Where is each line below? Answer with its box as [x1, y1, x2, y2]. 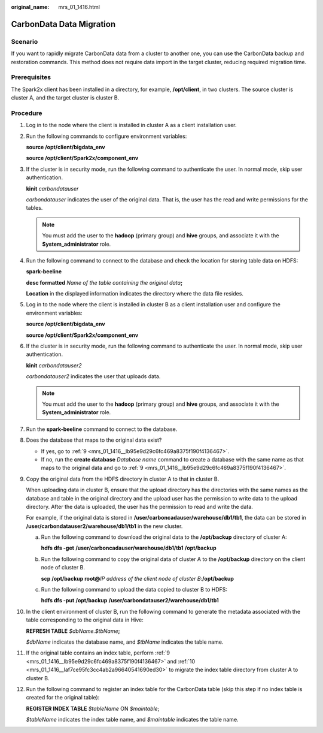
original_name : [11, 4, 50, 10]
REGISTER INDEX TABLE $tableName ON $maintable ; [26, 705, 160, 712]
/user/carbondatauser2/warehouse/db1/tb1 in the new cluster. [26, 522, 183, 530]
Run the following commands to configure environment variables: [26, 132, 187, 140]
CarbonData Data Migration [11, 19, 116, 29]
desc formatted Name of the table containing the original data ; [26, 279, 182, 286]
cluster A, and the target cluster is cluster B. [11, 94, 120, 101]
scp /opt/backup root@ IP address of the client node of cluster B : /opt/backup [41, 575, 234, 582]
